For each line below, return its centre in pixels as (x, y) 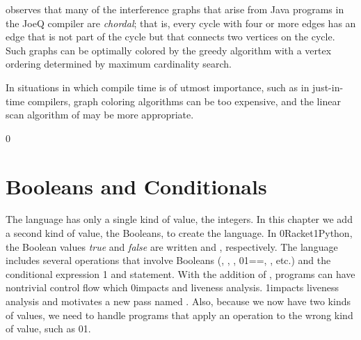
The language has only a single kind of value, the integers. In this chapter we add (179, 219)
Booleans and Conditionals (136, 186)
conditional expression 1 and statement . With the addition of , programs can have (180, 273)
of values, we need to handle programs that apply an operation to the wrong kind (179, 315)
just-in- (328, 87)
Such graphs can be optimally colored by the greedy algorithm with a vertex (169, 50)
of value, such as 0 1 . (48, 329)
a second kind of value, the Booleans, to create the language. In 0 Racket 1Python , (179, 233)
